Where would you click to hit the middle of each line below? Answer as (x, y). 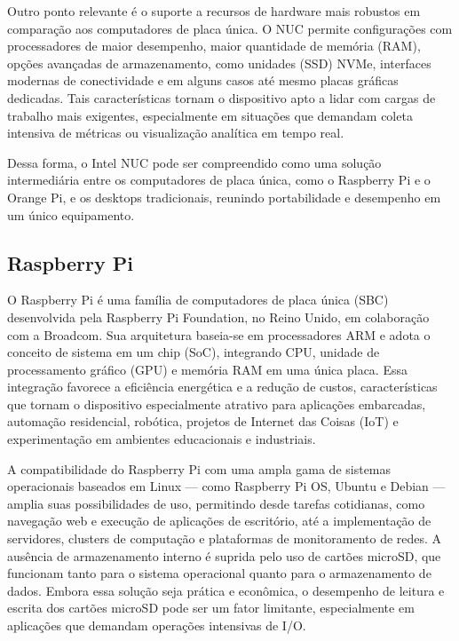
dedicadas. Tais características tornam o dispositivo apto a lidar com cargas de (222, 97)
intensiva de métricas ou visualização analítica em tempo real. (176, 133)
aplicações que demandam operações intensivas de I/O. (157, 625)
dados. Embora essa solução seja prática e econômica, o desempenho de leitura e (226, 590)
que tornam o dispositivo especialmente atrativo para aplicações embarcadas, (217, 404)
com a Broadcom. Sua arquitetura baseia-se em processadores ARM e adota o (219, 334)
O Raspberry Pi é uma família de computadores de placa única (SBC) (198, 300)
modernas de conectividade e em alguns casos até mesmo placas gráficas (203, 80)
